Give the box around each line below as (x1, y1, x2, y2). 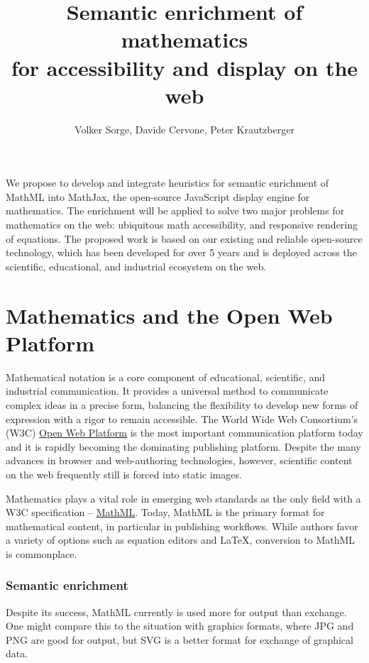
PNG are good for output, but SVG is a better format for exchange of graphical (6, 632, 353, 647)
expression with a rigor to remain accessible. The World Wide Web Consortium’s (6, 411, 358, 426)
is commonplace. (6, 546, 77, 561)
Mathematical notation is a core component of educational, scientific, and (6, 369, 326, 384)
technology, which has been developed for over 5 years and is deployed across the (6, 245, 357, 260)
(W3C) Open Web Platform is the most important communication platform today (6, 425, 363, 440)
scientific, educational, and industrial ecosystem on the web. (6, 258, 267, 273)
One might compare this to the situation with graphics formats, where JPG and (6, 618, 354, 633)
